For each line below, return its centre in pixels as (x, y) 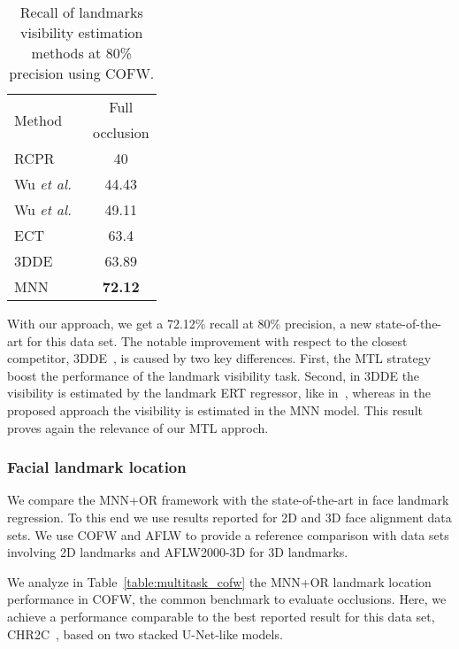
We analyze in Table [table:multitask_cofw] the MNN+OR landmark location (219, 581)
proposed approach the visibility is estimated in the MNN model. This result (215, 409)
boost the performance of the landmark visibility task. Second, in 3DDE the (214, 375)
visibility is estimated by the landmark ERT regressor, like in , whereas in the (219, 393)
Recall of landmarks (81, 12)
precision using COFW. (82, 73)
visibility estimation (82, 32)
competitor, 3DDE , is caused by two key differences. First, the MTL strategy (219, 358)
